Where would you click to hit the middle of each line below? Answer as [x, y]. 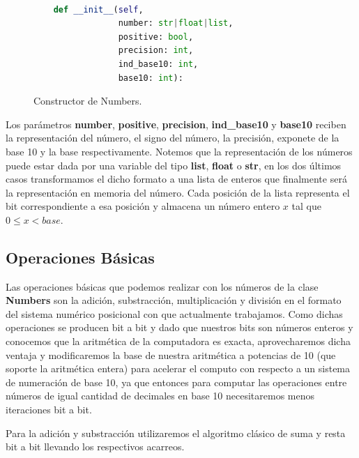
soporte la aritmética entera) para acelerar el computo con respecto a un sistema [178, 368]
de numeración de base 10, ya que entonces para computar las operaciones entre [176, 382]
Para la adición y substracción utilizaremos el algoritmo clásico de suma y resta [176, 433]
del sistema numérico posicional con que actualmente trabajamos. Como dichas [174, 313]
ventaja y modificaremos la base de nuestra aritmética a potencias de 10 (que [171, 354]
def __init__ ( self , [98, 9]
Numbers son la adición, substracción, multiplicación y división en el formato [174, 300]
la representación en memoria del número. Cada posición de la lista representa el [178, 192]
